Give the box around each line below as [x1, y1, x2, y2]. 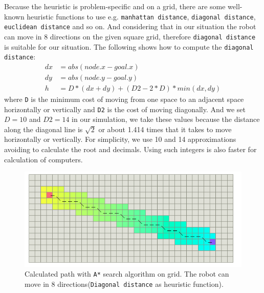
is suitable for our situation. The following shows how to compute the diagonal [4, 41, 254, 52]
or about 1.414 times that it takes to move [98, 123, 232, 134]
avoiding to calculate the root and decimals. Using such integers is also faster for [4, 144, 257, 155]
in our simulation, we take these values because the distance [72, 114, 260, 124]
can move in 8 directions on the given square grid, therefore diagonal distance [4, 31, 256, 41]
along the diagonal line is [4, 123, 83, 134]
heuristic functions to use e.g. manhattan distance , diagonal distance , [27, 11, 256, 22]
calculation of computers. [4, 154, 83, 164]
